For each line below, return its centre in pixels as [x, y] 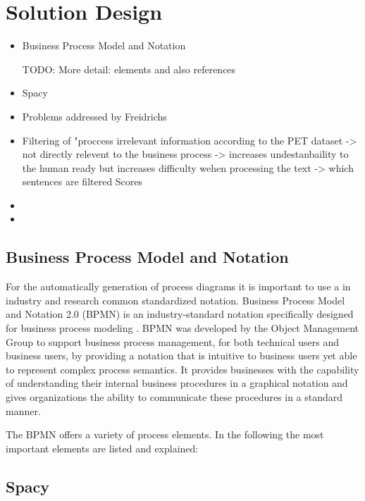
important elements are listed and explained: [102, 448]
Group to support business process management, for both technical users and [173, 341]
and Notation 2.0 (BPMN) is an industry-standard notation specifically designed [180, 314]
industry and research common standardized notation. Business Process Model [175, 300]
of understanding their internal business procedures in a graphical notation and [177, 383]
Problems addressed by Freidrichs [94, 116]
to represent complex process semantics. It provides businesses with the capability [182, 369]
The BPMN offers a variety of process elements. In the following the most [165, 434]
